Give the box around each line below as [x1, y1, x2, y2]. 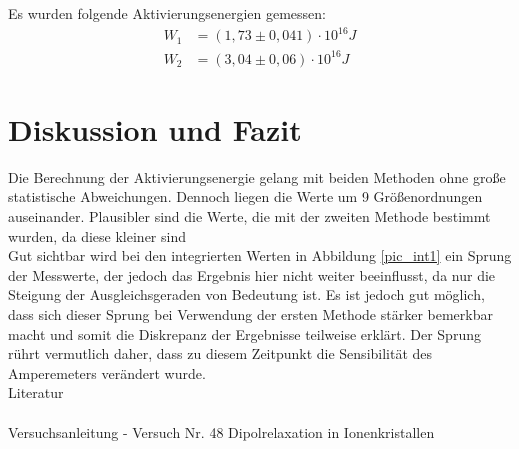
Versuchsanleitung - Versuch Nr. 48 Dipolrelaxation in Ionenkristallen [8, 421, 435, 442]
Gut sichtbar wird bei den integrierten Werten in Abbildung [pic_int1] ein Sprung [8, 245, 512, 266]
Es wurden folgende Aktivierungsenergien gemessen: [8, 3, 326, 23]
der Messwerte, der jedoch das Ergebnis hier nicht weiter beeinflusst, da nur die [8, 264, 496, 285]
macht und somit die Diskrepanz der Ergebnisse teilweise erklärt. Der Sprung [8, 323, 481, 344]
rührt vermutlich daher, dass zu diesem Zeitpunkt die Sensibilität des [8, 343, 433, 364]
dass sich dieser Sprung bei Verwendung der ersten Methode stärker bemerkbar [8, 303, 493, 324]
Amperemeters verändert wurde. [8, 362, 206, 383]
